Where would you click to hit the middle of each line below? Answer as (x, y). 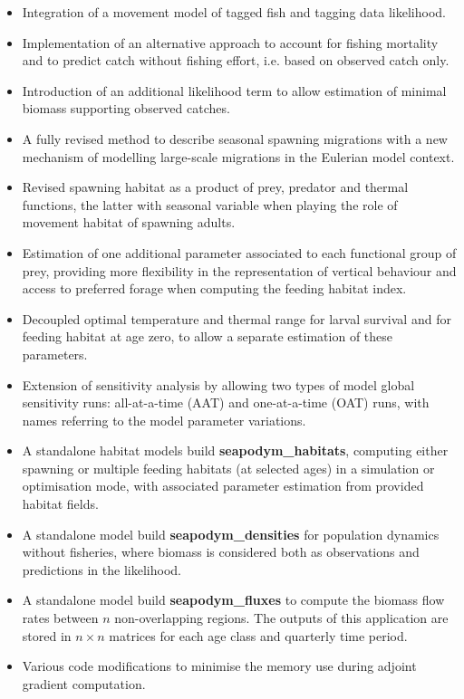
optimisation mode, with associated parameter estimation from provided (223, 486)
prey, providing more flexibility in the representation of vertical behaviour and (239, 270)
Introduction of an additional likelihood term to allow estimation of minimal (234, 90)
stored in (47, 635)
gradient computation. (84, 683)
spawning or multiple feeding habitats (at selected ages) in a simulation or (228, 468)
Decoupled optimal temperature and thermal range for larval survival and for (237, 318)
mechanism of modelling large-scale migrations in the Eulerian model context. (238, 156)
